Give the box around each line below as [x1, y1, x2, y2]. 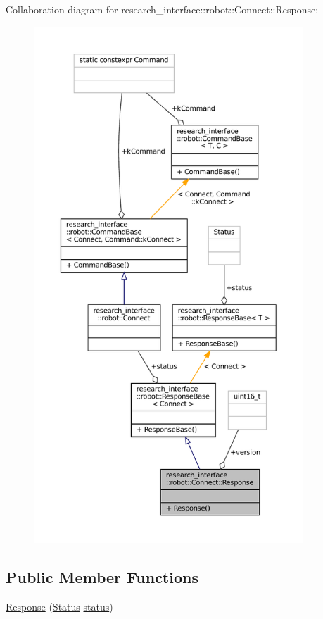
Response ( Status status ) [6, 599, 113, 613]
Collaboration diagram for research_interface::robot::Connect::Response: [6, 2, 319, 16]
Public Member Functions [6, 565, 198, 587]
